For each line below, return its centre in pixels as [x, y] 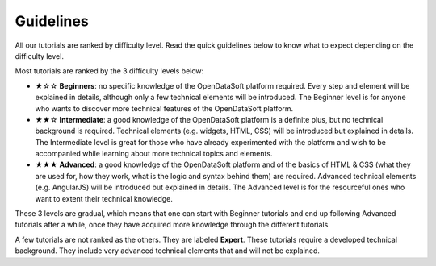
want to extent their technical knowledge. [104, 198]
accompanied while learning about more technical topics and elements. [154, 154]
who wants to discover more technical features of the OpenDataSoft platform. [164, 108]
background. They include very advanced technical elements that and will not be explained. [168, 251]
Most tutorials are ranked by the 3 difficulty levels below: [109, 71]
